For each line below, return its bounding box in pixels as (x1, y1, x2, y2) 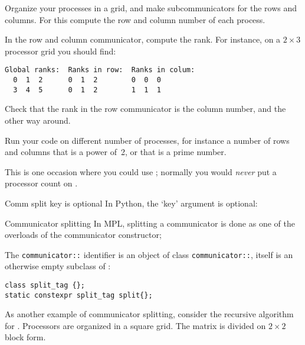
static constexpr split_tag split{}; (5, 291, 153, 299)
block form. (5, 331, 46, 343)
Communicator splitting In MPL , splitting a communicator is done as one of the (5, 217, 295, 229)
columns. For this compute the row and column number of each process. (5, 13, 265, 25)
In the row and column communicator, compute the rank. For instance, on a (5, 33, 281, 46)
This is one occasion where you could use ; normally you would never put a (5, 165, 277, 178)
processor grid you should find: (5, 44, 116, 57)
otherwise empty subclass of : (5, 260, 111, 272)
